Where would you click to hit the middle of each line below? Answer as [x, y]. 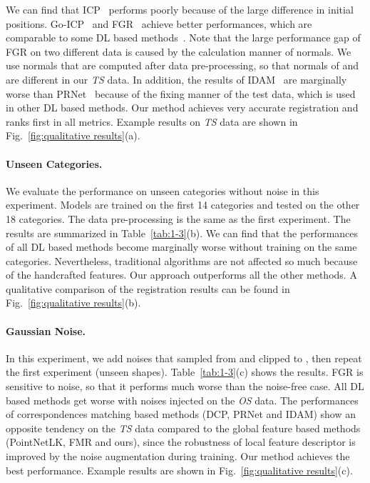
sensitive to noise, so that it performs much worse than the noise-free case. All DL [185, 386]
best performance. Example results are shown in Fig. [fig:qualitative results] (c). [179, 470]
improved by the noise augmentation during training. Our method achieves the [178, 456]
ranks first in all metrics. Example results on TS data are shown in [152, 121]
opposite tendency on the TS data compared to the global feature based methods [183, 428]
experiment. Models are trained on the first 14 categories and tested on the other [183, 205]
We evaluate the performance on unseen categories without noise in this [163, 190]
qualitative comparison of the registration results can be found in [148, 288]
